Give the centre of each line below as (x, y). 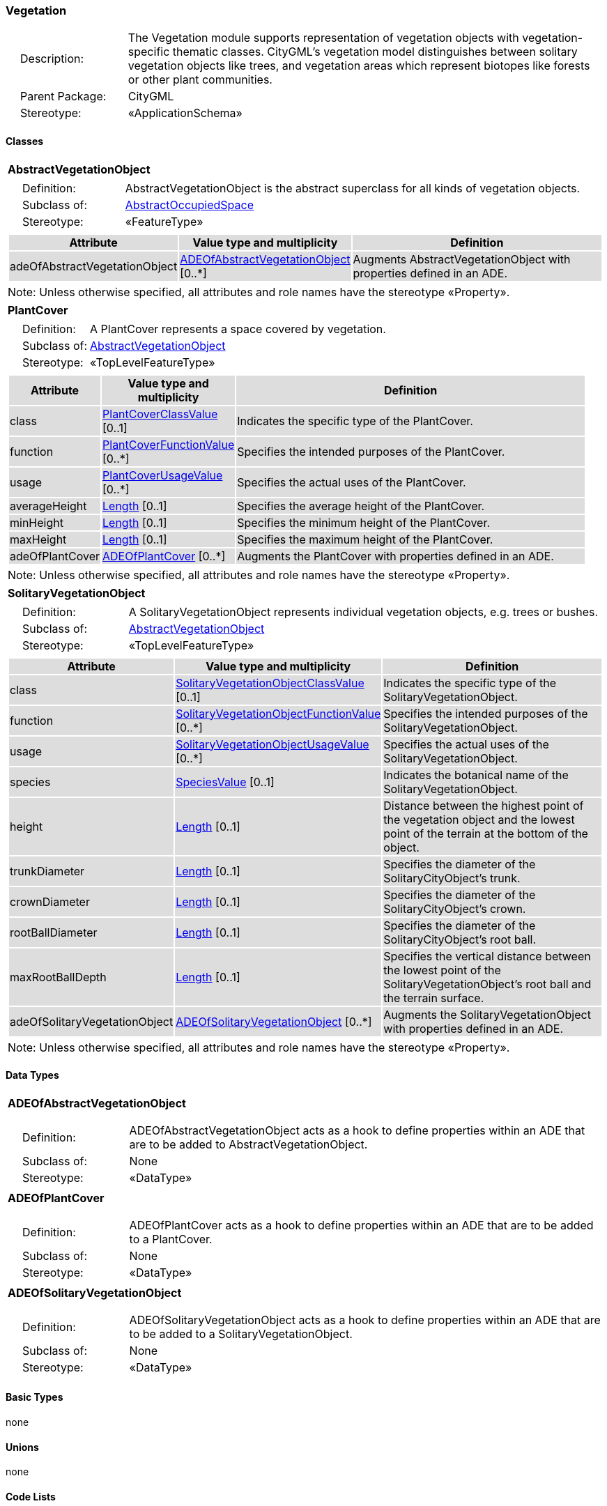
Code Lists (31, 1496)
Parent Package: (63, 97)
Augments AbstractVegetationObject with (462, 259)
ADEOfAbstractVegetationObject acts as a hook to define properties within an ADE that (357, 1130)
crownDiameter (50, 901)
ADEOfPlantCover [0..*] (164, 556)
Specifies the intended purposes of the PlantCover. (371, 451)
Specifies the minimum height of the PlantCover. (364, 522)
